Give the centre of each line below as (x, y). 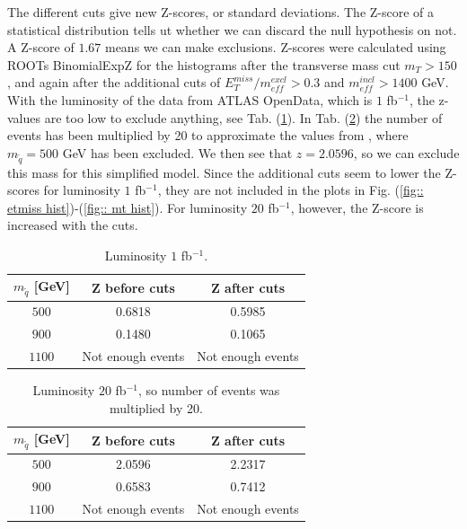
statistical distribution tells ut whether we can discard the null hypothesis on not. (232, 29)
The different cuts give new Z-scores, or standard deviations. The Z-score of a (221, 12)
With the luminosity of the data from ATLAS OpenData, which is (190, 99)
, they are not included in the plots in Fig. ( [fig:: (291, 190)
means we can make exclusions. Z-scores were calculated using (275, 47)
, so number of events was (209, 390)
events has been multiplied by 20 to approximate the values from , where (208, 135)
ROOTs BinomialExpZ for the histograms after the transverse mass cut (204, 64)
